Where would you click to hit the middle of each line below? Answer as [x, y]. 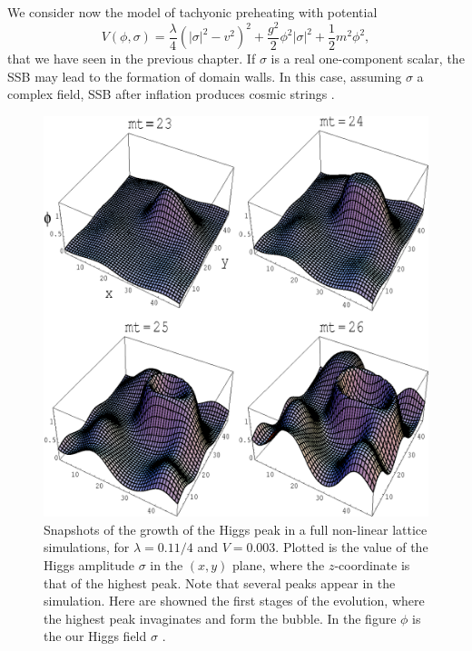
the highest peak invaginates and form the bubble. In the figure [220, 618]
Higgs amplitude [89, 564]
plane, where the [279, 564]
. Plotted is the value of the [352, 547]
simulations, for [87, 547]
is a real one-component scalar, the [368, 59]
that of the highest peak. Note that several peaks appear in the [220, 582]
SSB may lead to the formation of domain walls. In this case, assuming [205, 76]
